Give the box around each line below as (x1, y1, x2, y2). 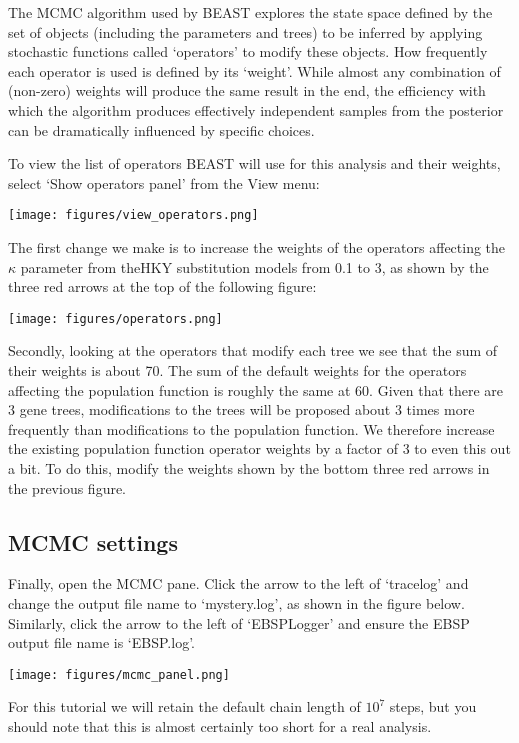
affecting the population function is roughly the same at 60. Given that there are (8, 379, 504, 400)
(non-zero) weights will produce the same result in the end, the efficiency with (8, 80, 486, 101)
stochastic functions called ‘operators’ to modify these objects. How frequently (8, 41, 488, 62)
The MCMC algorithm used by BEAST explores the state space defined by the (8, 2, 493, 22)
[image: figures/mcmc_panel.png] (8, 667, 230, 682)
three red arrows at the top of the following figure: (8, 276, 317, 297)
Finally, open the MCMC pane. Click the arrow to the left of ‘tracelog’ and (8, 573, 469, 594)
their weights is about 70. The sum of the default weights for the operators (8, 360, 467, 381)
